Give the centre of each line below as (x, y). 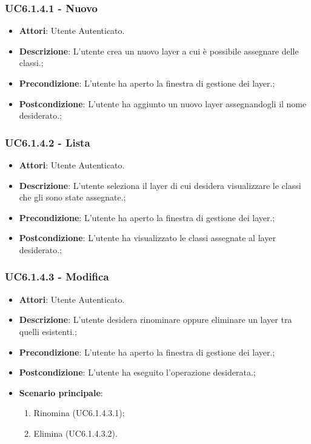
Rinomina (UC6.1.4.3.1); (79, 413)
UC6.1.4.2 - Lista (48, 142)
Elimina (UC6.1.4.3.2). (75, 433)
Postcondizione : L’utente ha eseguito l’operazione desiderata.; (137, 372)
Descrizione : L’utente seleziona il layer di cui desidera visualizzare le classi (160, 185)
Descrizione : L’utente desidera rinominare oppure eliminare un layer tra (155, 320)
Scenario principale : (61, 392)
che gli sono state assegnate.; (72, 197)
